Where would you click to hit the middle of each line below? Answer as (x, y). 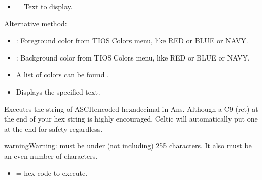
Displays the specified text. (58, 91)
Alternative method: (36, 23)
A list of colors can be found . (62, 74)
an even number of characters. (51, 155)
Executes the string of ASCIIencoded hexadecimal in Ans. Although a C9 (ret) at (131, 109)
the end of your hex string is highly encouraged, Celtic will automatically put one (131, 119)
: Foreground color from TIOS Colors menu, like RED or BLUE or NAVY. (132, 40)
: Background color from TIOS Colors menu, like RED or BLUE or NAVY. (133, 57)
